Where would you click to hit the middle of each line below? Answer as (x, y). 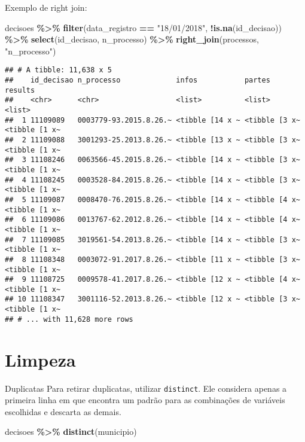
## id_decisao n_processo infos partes (138, 80)
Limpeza (40, 359)
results (20, 90)
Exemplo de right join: (46, 7)
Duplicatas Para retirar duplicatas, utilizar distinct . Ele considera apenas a (146, 388)
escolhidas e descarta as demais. (63, 411)
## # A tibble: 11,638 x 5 (58, 70)
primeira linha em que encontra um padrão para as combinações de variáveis (145, 400)
